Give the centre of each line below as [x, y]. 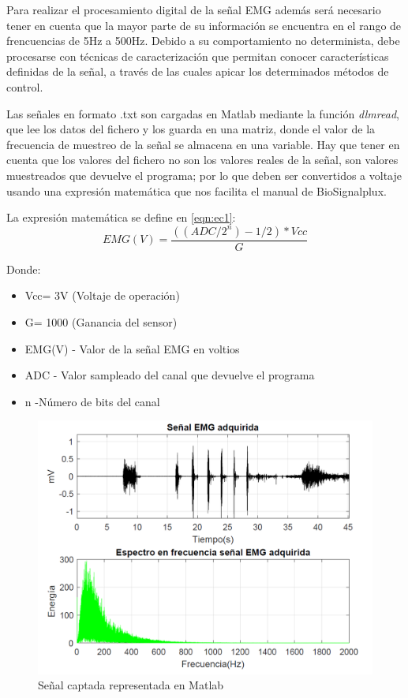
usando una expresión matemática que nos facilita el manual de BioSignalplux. [197, 190]
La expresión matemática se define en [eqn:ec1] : [121, 217]
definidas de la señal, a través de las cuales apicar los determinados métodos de [198, 71]
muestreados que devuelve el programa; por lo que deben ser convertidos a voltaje [204, 175]
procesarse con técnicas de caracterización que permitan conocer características [198, 56]
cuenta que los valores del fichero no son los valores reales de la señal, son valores [202, 160]
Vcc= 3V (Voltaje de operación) [102, 295]
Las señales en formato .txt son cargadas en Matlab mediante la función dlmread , [203, 113]
